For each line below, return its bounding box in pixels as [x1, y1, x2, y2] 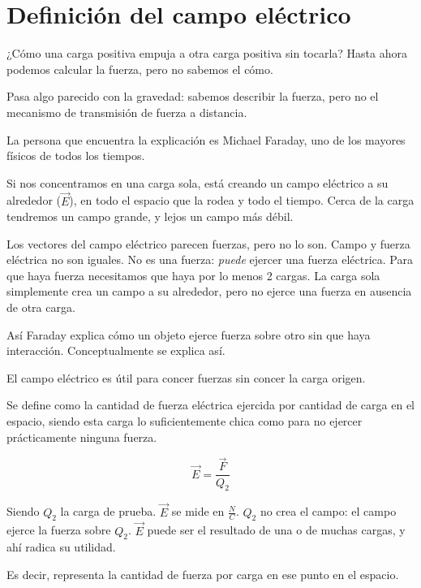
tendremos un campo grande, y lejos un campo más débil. [6, 208, 294, 225]
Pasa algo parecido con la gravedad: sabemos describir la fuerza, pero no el [6, 88, 379, 105]
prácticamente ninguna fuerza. [6, 428, 157, 445]
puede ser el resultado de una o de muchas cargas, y [147, 521, 406, 538]
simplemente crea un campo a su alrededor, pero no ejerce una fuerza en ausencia [6, 283, 412, 300]
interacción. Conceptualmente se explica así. [6, 342, 226, 359]
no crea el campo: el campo [260, 503, 397, 520]
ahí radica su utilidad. [6, 538, 116, 556]
